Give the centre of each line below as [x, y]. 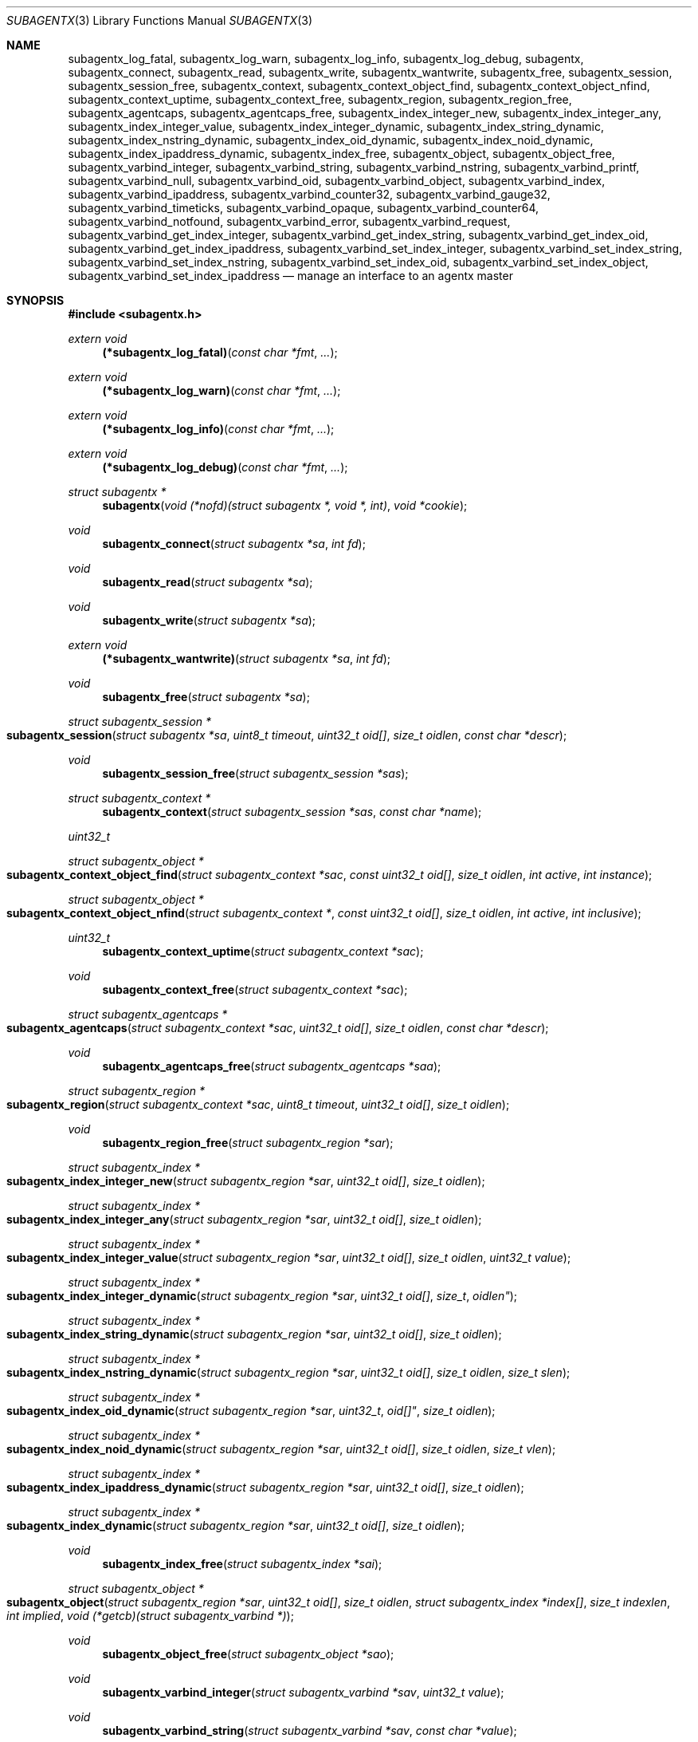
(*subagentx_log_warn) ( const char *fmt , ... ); [222, 390]
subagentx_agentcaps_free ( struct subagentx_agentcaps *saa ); [272, 1066]
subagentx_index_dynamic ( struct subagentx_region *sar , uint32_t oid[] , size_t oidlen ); [235, 1525]
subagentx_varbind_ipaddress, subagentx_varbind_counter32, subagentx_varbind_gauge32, [309, 194]
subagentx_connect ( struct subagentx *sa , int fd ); [234, 544]
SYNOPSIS [35, 300]
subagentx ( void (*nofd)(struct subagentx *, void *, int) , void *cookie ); [285, 505]
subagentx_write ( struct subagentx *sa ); [209, 620]
